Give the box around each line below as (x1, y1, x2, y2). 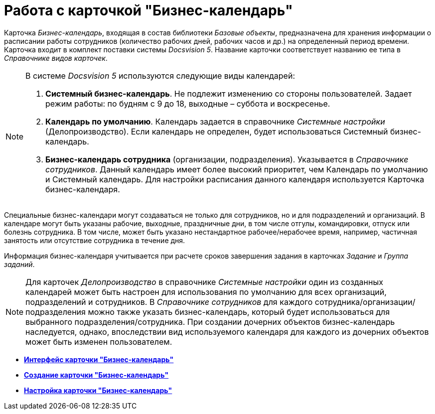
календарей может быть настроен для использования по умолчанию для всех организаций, (25, 286, 387, 297)
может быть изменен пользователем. (25, 336, 172, 347)
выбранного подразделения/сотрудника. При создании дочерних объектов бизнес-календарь (25, 316, 395, 327)
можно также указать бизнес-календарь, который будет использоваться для (88, 306, 390, 317)
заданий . (4, 260, 35, 269)
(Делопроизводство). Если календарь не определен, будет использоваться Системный (45, 126, 388, 137)
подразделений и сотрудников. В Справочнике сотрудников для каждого (25, 296, 313, 307)
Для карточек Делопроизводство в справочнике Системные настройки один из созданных (25, 276, 383, 287)
